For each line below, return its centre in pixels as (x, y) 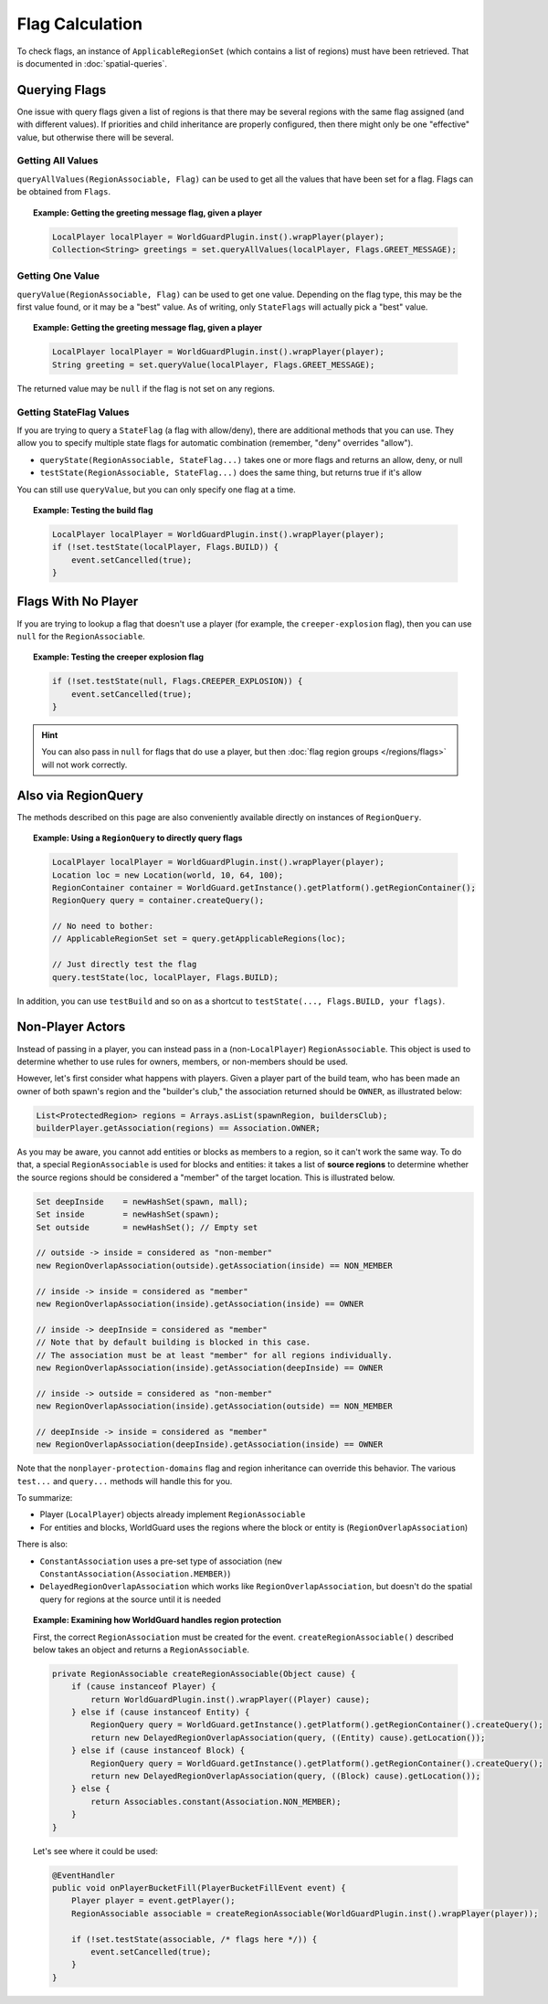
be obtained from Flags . (64, 192)
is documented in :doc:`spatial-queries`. (92, 63)
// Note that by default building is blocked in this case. (174, 1342)
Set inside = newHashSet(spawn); (127, 1214)
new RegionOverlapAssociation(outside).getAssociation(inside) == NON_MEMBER (214, 1266)
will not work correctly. (84, 765)
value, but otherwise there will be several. (95, 137)
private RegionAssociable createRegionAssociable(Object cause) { (204, 1673)
